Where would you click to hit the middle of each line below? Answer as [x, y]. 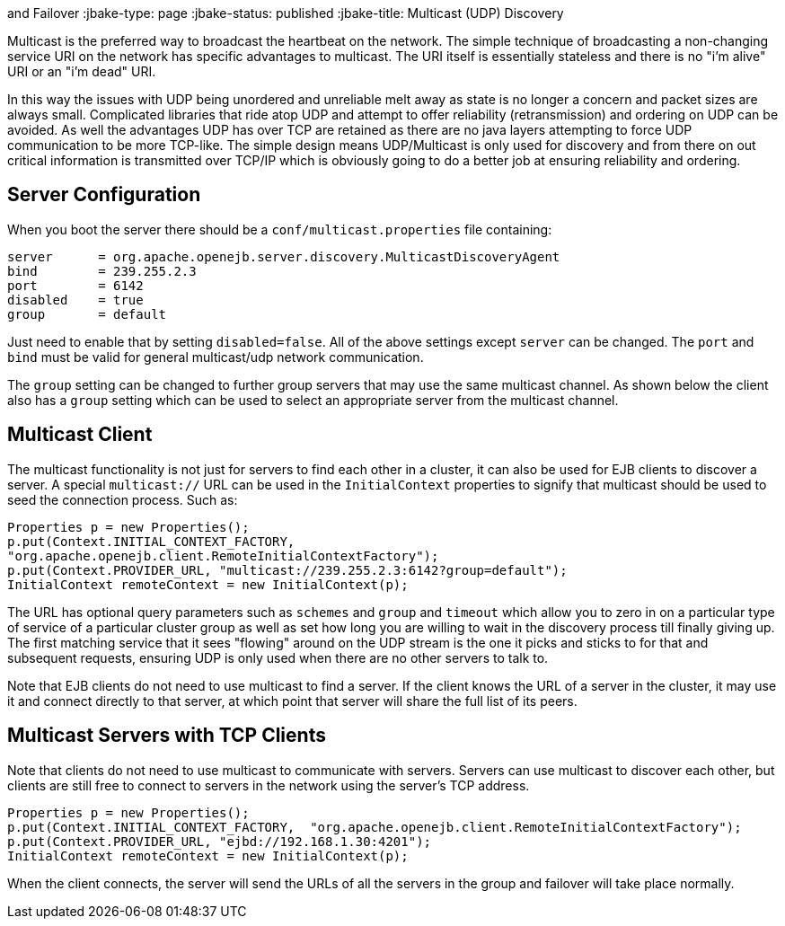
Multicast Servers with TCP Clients [167, 736]
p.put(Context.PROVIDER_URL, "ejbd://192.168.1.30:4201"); [220, 841]
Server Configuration [104, 195]
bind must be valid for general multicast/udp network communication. [216, 357]
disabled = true [75, 300]
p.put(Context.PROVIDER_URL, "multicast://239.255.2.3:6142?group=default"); [287, 570]
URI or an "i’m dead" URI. [82, 71]
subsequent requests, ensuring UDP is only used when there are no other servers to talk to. [278, 657]
